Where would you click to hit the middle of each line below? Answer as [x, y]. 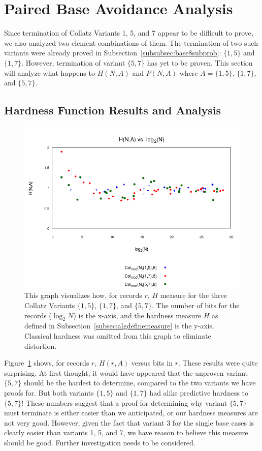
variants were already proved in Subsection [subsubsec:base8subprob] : [113, 53]
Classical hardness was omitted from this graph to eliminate [118, 336]
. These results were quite [218, 363]
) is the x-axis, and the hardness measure [137, 315]
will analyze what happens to [50, 72]
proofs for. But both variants [49, 393]
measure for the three [193, 295]
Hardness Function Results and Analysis [113, 110]
